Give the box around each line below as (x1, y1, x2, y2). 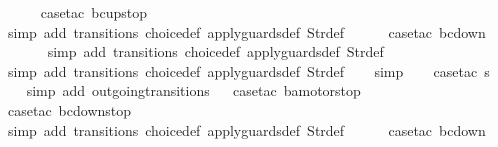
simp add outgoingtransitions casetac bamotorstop (26, 80, 361, 101)
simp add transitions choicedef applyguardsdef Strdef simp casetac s (7, 60, 490, 81)
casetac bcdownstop (7, 99, 132, 120)
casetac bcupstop (40, 2, 147, 22)
